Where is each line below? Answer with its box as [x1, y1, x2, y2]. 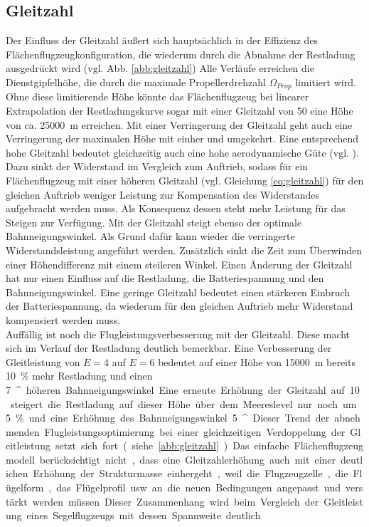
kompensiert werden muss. [6, 312, 120, 327]
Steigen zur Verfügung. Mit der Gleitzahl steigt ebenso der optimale [6, 214, 302, 229]
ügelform [6, 480, 44, 495]
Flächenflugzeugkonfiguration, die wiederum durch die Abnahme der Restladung [6, 46, 355, 61]
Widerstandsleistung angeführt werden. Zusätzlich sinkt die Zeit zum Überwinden [6, 242, 363, 257]
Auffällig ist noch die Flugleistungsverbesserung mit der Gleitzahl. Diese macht [6, 326, 351, 341]
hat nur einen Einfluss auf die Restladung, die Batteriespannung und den [6, 271, 324, 286]
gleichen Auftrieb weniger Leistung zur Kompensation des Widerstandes [6, 187, 319, 202]
